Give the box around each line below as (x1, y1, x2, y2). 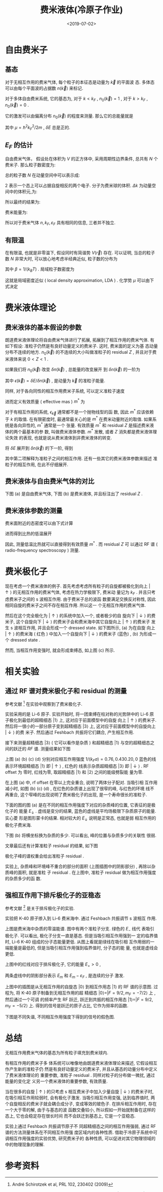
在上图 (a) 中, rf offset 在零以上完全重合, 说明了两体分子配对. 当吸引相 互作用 (5, 780, 158, 785)
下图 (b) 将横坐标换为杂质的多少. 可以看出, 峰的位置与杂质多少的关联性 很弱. (5, 832, 157, 838)
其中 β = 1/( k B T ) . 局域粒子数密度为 (5, 266, 75, 273)
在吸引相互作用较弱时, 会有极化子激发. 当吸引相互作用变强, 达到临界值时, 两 (5, 1095, 155, 1101)
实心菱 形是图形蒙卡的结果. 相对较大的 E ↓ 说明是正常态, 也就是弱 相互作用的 (5, 815, 156, 822)
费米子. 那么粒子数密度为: (5, 161, 56, 168)
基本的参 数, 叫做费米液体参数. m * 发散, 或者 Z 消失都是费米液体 (26, 428, 153, 434)
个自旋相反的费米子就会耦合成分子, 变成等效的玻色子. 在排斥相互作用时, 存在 (5, 1101, 157, 1107)
